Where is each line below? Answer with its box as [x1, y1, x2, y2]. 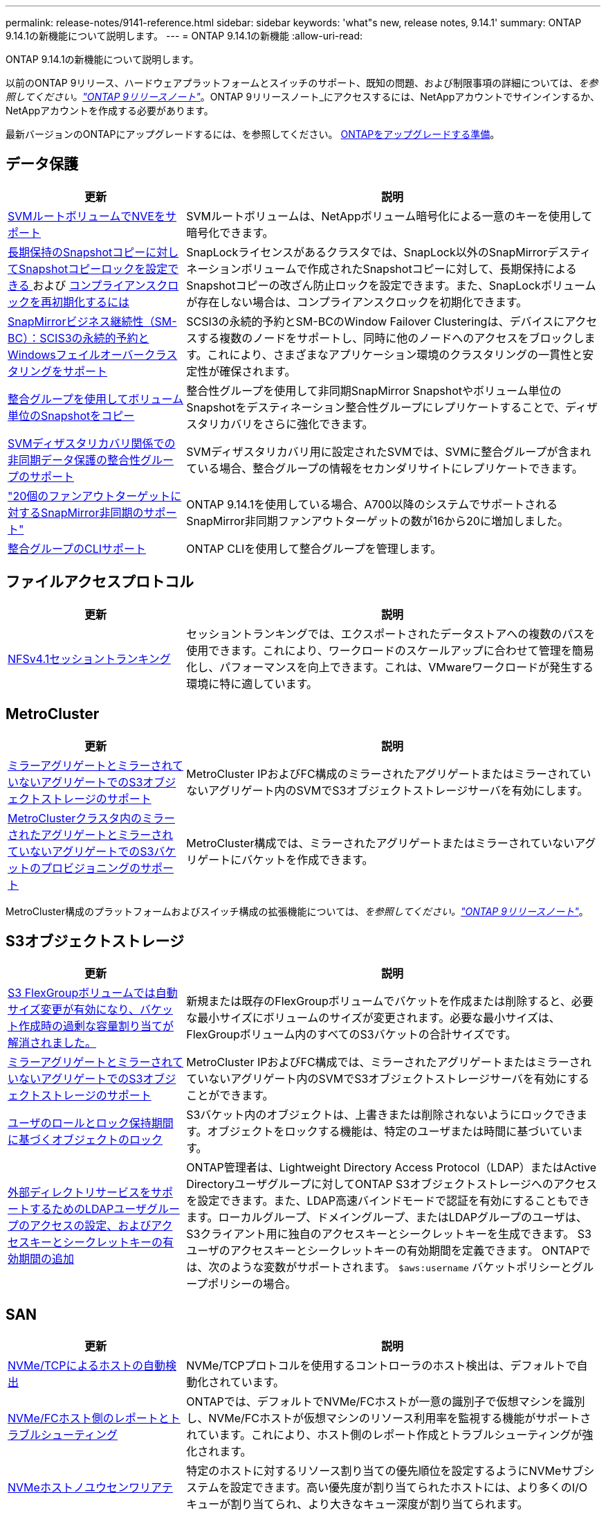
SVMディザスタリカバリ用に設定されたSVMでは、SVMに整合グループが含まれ [186, 444, 591, 459]
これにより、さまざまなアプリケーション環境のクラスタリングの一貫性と [207, 347, 582, 362]
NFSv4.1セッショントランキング [8, 651, 171, 666]
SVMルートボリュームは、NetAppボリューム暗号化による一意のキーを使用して [186, 209, 593, 223]
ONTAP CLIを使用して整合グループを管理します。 [186, 541, 442, 556]
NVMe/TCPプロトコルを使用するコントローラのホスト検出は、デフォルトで [186, 1359, 577, 1373]
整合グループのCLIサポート [8, 541, 147, 556]
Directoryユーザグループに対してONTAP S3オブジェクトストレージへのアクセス [186, 1177, 598, 1192]
